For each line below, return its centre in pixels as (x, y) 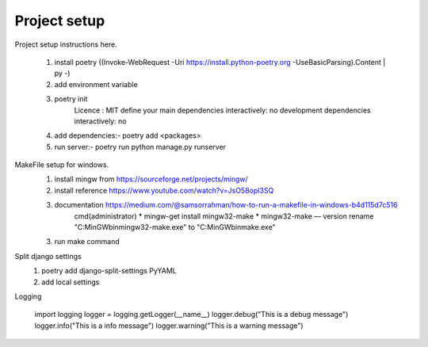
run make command (87, 242)
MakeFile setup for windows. (62, 165)
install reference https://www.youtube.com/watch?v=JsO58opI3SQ (164, 190)
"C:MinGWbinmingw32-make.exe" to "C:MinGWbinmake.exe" (175, 227)
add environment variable (96, 84)
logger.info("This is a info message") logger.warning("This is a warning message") (169, 326)
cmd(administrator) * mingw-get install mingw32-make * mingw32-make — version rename (224, 216)
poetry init (71, 99)
